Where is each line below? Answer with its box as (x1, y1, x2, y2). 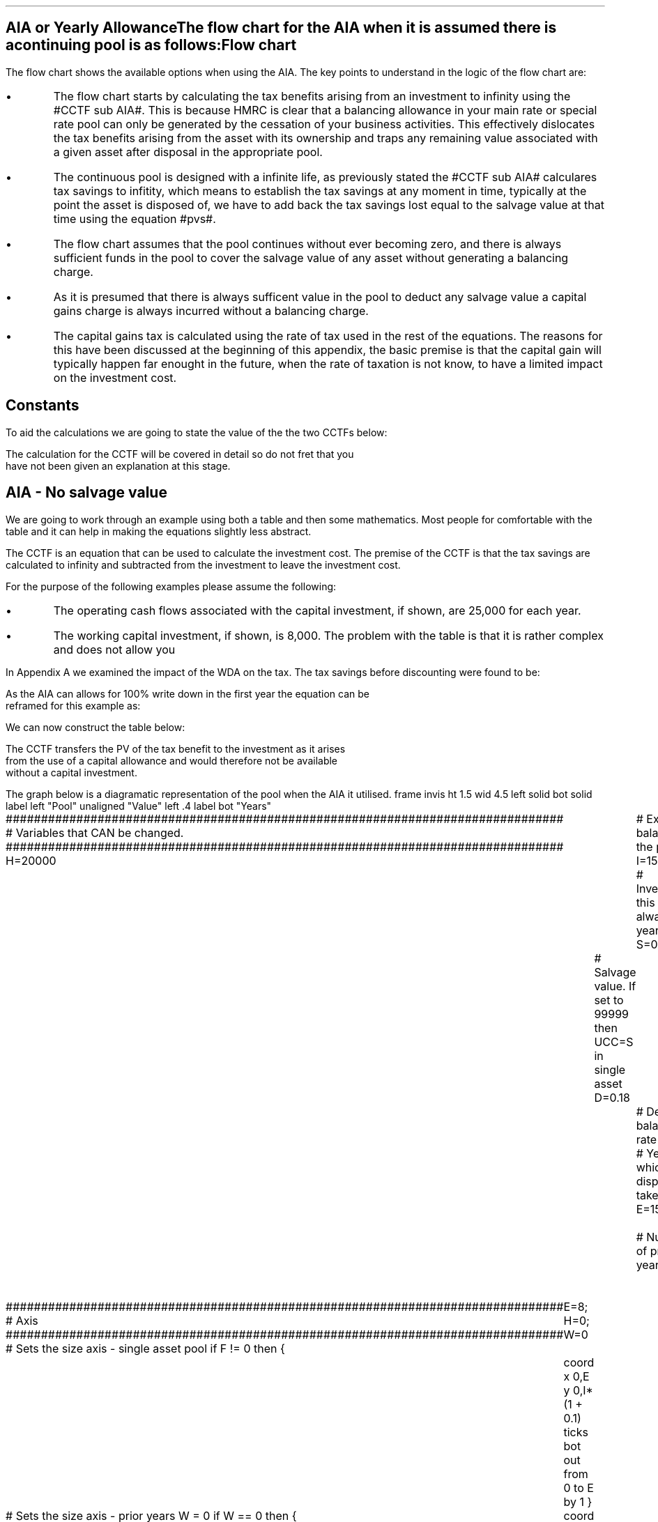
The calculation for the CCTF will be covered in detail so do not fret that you (6, 447, 354, 460)
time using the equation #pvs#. (53, 211, 216, 226)
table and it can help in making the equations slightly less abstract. (6, 525, 312, 537)
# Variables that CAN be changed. (6, 825, 184, 840)
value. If (594, 978, 636, 993)
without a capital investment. (6, 766, 137, 778)
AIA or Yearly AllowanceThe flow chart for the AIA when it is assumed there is (6, 19, 557, 37)
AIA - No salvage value (6, 484, 167, 502)
